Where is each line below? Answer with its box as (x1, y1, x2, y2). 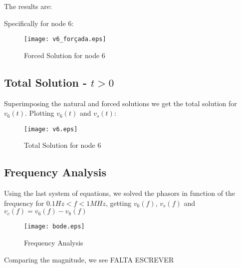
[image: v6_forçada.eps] (24, 36, 106, 43)
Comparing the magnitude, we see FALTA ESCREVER (4, 254, 174, 264)
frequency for (4, 197, 44, 208)
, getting (105, 197, 132, 208)
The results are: (4, 1, 52, 11)
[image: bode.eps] (24, 223, 85, 230)
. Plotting (25, 108, 54, 118)
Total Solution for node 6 (24, 140, 101, 150)
